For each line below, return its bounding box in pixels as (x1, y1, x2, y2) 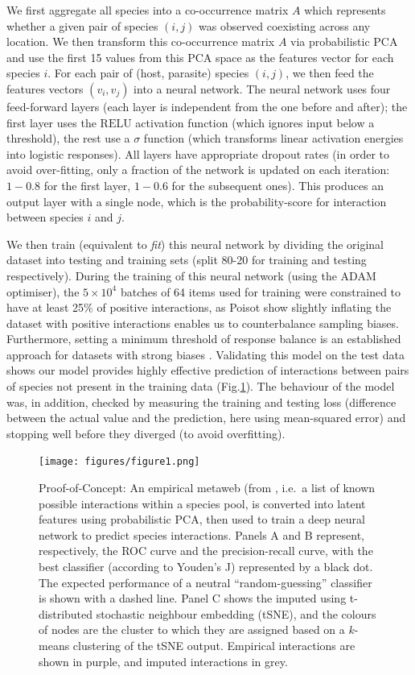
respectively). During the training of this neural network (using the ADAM (6, 267, 376, 284)
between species (6, 209, 84, 226)
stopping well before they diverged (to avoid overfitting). (6, 424, 286, 441)
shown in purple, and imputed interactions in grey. (39, 652, 288, 669)
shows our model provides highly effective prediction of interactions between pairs (6, 362, 409, 379)
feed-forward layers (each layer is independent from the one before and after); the (6, 97, 408, 114)
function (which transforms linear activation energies (143, 130, 404, 147)
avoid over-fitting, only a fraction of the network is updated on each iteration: (6, 161, 390, 178)
